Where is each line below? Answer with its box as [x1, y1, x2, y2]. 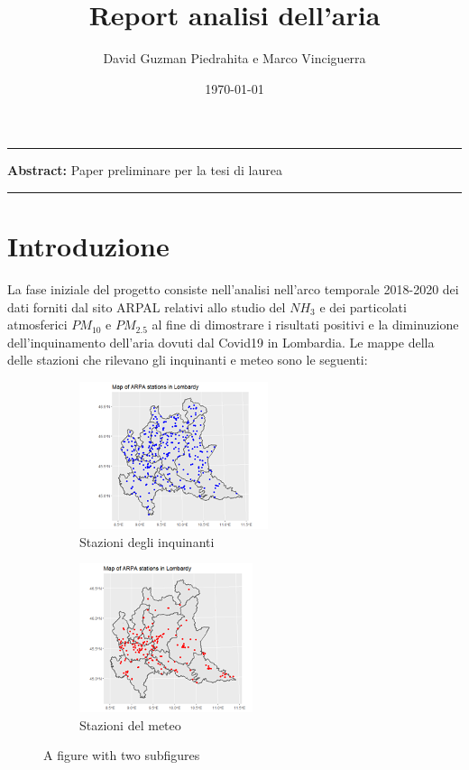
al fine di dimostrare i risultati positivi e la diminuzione [152, 315, 459, 334]
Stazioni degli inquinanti [79, 532, 215, 551]
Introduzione [7, 227, 170, 264]
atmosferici [7, 315, 68, 334]
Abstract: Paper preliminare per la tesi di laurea [7, 161, 282, 180]
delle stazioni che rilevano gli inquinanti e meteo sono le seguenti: [7, 350, 368, 369]
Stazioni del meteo [79, 715, 181, 734]
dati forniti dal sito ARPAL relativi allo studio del [7, 297, 286, 316]
